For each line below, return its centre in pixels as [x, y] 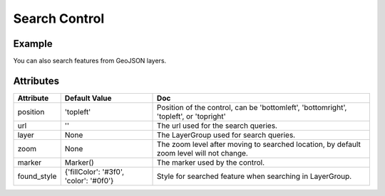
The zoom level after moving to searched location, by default [259, 144]
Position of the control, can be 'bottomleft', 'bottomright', [252, 107]
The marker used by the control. [211, 162]
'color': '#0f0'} [89, 180]
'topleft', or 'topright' [191, 116]
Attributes [36, 81]
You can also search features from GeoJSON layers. [90, 61]
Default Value [88, 98]
